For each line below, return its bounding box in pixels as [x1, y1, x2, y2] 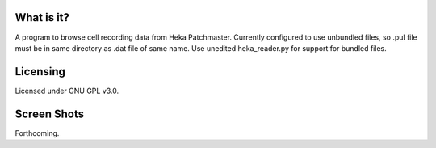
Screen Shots [15, 107, 85, 121]
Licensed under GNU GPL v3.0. [15, 86, 119, 95]
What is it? [15, 11, 70, 24]
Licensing [15, 65, 66, 78]
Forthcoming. [15, 128, 60, 137]
